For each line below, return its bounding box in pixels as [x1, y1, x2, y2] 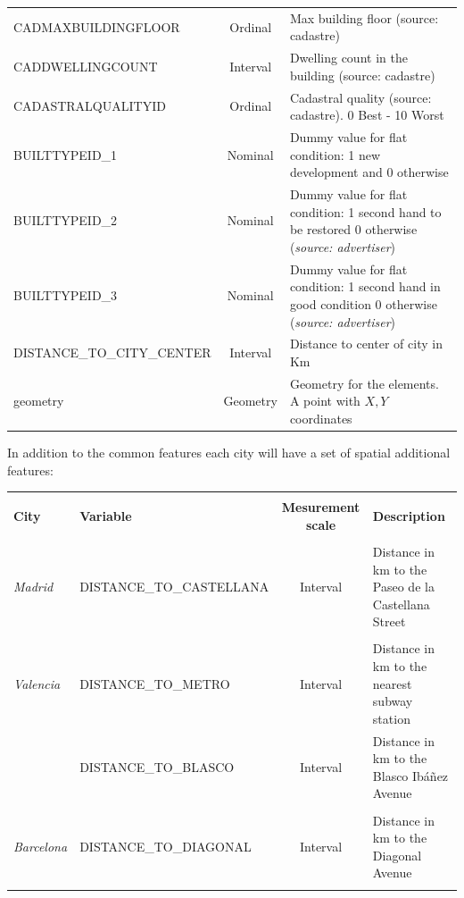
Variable [79, 507, 132, 525]
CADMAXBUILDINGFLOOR [13, 17, 180, 36]
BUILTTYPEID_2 [13, 211, 118, 230]
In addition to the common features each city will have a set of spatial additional [7, 443, 451, 462]
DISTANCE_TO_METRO [79, 674, 230, 692]
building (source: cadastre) [289, 65, 435, 84]
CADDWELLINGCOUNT [13, 56, 158, 75]
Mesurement [281, 498, 360, 516]
